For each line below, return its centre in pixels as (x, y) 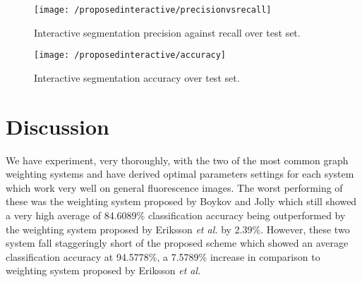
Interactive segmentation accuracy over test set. (137, 77)
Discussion (58, 126)
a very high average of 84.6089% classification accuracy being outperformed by (176, 215)
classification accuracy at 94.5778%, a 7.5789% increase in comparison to (163, 256)
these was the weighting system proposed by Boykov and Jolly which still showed (181, 201)
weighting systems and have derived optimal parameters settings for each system (180, 174)
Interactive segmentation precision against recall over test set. (167, 32)
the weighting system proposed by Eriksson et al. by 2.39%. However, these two (178, 229)
